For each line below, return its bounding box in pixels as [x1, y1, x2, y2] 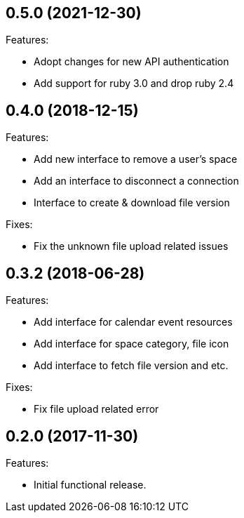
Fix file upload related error [34, 403, 159, 416]
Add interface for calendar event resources [34, 316, 233, 328]
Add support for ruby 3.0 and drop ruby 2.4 [34, 77, 234, 90]
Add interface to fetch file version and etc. [34, 359, 229, 372]
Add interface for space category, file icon [34, 338, 229, 350]
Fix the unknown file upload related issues [34, 240, 229, 253]
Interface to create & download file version [34, 197, 230, 209]
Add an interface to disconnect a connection [34, 175, 239, 187]
